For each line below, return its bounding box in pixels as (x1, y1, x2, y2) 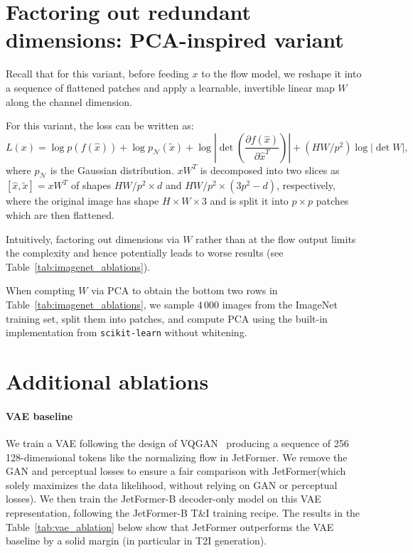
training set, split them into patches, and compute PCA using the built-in (6, 311, 328, 326)
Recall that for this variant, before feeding (6, 66, 189, 81)
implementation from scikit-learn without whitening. (6, 325, 247, 340)
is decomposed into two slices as (200, 162, 340, 177)
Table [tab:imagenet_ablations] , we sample (6, 297, 194, 312)
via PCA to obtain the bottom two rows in (91, 283, 278, 298)
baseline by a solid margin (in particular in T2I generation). (6, 533, 267, 548)
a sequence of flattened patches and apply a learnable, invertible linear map (6, 80, 335, 95)
